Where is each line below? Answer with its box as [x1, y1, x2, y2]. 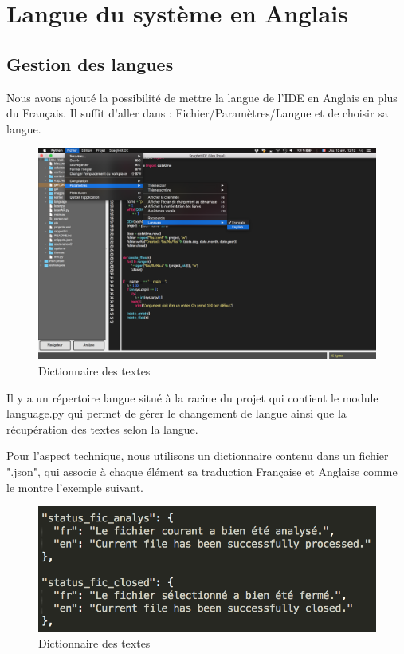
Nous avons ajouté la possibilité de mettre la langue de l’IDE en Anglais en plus [6, 89, 398, 105]
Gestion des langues [6, 51, 174, 76]
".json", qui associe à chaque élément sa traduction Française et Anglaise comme [6, 462, 398, 479]
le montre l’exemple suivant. [6, 478, 143, 495]
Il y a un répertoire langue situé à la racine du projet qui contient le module [6, 389, 379, 406]
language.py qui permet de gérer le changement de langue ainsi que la [6, 405, 347, 422]
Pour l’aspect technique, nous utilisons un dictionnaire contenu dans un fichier [6, 447, 389, 464]
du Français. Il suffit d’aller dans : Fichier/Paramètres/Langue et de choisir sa [6, 105, 388, 121]
